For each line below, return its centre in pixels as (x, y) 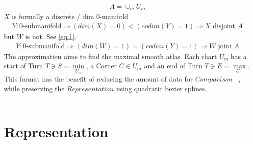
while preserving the (34, 88)
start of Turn (24, 66)
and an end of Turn (173, 66)
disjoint (224, 27)
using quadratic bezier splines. (161, 88)
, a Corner (101, 66)
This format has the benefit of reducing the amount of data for (99, 78)
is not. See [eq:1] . (51, 36)
